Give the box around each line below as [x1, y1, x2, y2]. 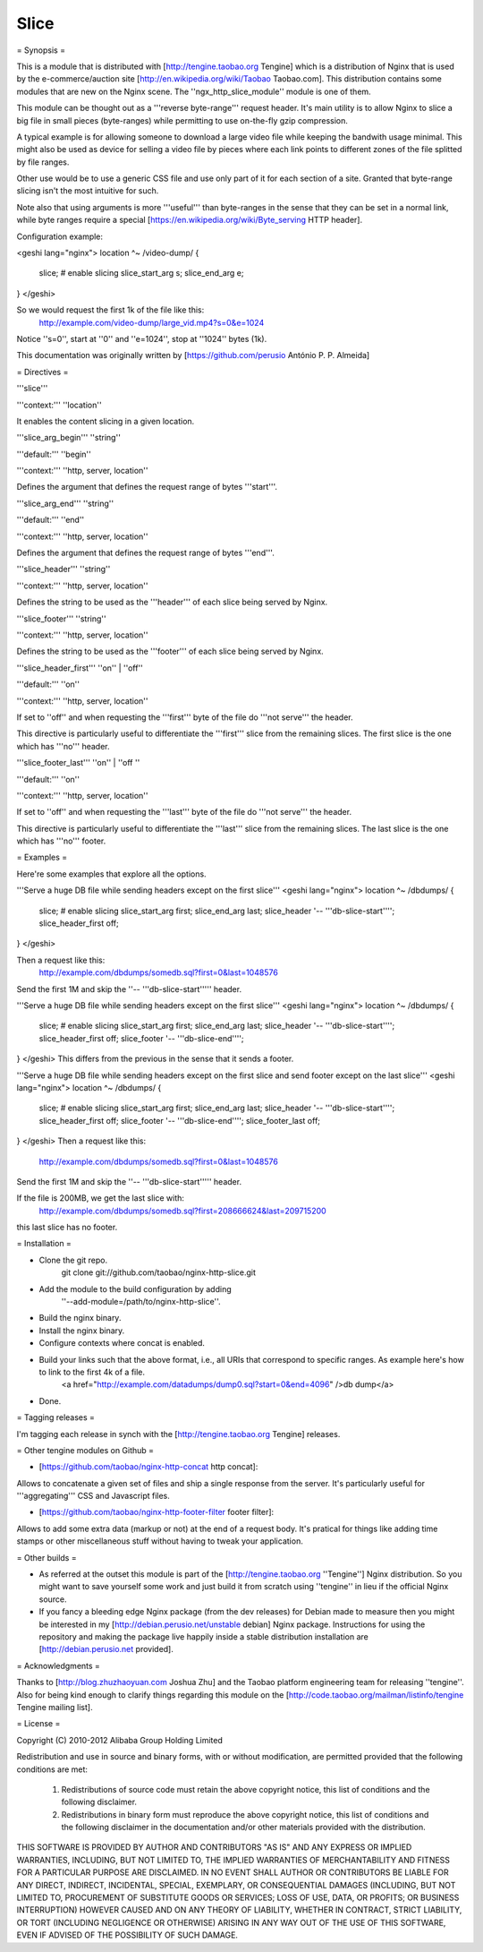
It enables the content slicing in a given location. [16, 415, 195, 426]
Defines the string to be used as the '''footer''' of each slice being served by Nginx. [16, 646, 324, 657]
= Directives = [16, 366, 69, 377]
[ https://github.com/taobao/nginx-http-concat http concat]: [38, 1461, 258, 1472]
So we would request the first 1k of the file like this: [16, 304, 205, 315]
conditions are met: [16, 1764, 89, 1775]
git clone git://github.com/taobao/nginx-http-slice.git [61, 1267, 257, 1278]
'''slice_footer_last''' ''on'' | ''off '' [16, 758, 140, 768]
